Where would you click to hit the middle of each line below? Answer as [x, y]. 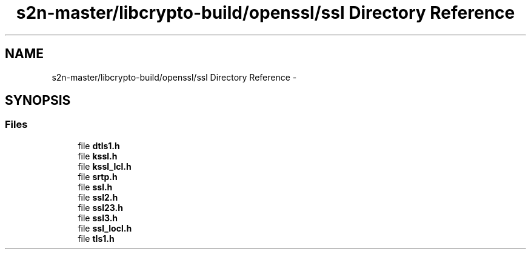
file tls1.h [96, 238]
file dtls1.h [99, 145]
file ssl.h [95, 187]
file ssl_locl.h [105, 228]
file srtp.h [98, 176]
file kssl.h [98, 156]
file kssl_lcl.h [105, 166]
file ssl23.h [100, 207]
